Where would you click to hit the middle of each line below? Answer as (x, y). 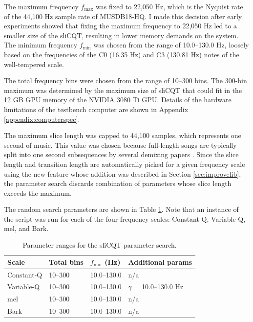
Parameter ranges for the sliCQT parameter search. (100, 245)
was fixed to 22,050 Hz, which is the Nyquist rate (169, 6)
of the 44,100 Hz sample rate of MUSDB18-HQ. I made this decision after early (123, 16)
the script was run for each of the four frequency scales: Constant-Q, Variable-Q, (125, 218)
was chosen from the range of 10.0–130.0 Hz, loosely (171, 45)
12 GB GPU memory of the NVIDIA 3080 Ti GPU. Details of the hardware (118, 100)
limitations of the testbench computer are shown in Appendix (96, 109)
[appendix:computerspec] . (42, 119)
